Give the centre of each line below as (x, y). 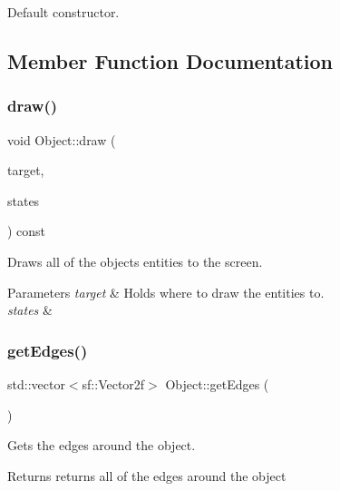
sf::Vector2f (113, 383)
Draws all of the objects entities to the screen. (135, 261)
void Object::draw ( (62, 139)
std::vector (36, 383)
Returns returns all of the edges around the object (147, 475)
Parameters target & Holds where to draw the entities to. (166, 292)
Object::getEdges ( (217, 383)
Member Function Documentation (170, 60)
